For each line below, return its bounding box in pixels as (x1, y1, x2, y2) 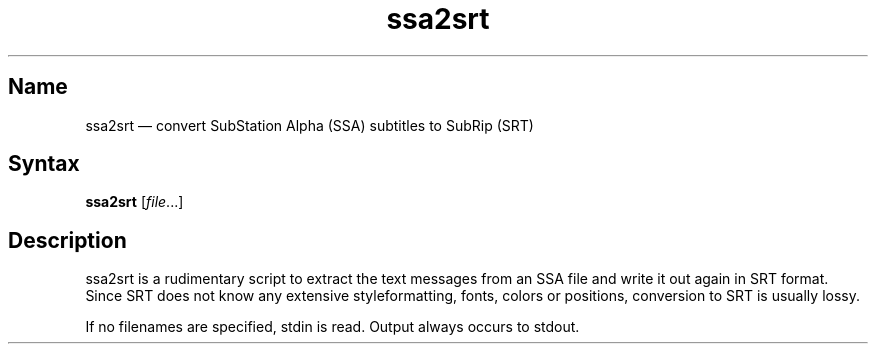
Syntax (8, 151, 80, 177)
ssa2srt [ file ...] (85, 193, 184, 211)
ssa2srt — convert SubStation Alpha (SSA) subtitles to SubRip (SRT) (85, 116, 534, 134)
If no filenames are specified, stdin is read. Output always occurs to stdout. (85, 318, 580, 336)
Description (8, 227, 127, 253)
